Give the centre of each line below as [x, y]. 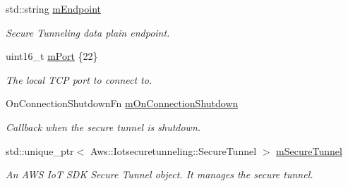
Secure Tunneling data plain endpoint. [88, 32]
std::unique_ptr [40, 150]
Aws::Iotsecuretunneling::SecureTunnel [173, 150]
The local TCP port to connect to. [79, 79]
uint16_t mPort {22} [52, 56]
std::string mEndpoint [53, 8]
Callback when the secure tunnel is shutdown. [103, 126]
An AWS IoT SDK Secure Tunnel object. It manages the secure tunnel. [160, 174]
